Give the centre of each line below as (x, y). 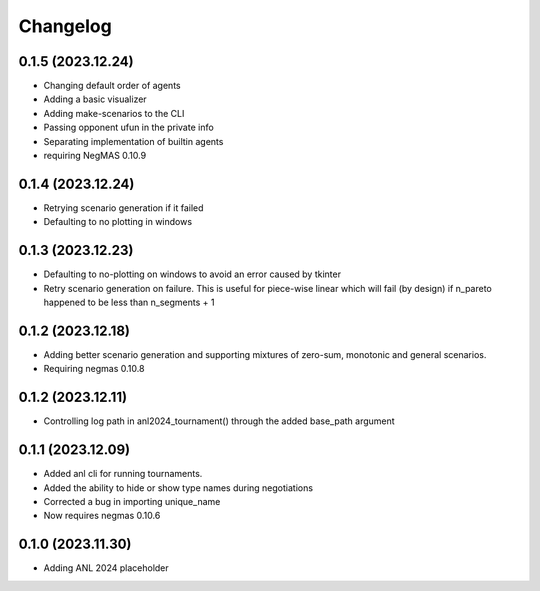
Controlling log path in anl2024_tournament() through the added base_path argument (219, 421)
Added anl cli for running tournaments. (123, 474)
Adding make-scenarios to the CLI (114, 113)
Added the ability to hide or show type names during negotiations (178, 487)
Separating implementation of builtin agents (133, 141)
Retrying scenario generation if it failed (123, 207)
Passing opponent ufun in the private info (128, 127)
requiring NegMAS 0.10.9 (95, 156)
